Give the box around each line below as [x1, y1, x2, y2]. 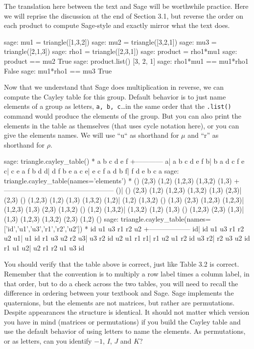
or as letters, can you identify [4, 336, 92, 346]
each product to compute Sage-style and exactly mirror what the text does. [4, 20, 230, 30]
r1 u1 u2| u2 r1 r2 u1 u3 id [4, 242, 85, 252]
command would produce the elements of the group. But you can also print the [4, 111, 242, 121]
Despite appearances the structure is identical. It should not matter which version [4, 307, 250, 317]
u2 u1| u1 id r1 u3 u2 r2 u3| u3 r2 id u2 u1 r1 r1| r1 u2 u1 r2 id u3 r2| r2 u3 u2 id [4, 233, 250, 243]
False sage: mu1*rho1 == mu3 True [4, 65, 112, 75]
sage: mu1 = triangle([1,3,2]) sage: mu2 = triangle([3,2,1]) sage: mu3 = [4, 36, 217, 47]
